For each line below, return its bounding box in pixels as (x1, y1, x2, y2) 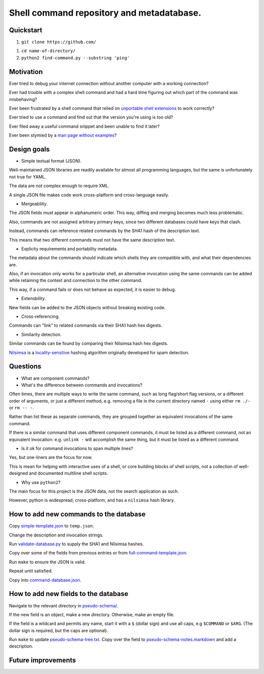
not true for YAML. (9, 174, 46, 180)
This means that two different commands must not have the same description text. (9, 237, 176, 242)
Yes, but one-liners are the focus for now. (9, 455, 93, 460)
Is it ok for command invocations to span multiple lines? (21, 446, 133, 452)
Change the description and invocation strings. (9, 532, 104, 538)
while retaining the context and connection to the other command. (9, 277, 142, 284)
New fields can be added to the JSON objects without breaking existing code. (9, 304, 166, 311)
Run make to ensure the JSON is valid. (9, 559, 86, 565)
